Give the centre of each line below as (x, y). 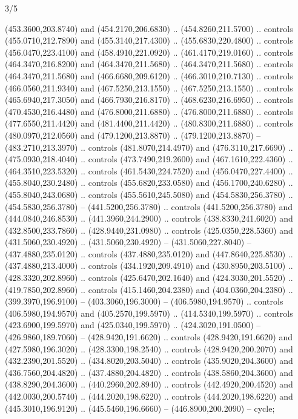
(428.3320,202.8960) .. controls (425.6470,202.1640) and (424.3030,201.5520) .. (149, 278)
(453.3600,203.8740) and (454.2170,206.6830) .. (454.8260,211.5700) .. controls (149, 28)
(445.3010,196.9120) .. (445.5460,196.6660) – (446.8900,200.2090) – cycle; (140, 408)
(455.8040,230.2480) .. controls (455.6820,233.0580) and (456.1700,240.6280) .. (149, 183)
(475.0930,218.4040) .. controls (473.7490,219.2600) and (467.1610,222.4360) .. (149, 159)
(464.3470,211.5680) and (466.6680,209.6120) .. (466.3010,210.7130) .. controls (149, 75)
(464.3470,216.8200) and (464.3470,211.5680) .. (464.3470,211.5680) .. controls (149, 64)
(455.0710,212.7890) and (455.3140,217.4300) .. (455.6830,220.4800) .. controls (149, 40)
